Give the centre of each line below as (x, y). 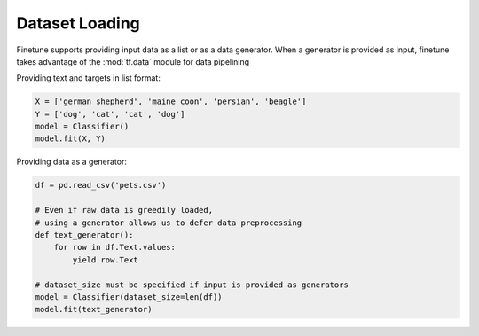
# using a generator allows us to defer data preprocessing (169, 223)
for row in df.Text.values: (115, 247)
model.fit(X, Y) (71, 139)
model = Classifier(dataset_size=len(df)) (129, 297)
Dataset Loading (79, 23)
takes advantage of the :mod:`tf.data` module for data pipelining (133, 61)
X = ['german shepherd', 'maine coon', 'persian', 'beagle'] (171, 102)
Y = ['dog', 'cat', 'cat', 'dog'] (110, 114)
